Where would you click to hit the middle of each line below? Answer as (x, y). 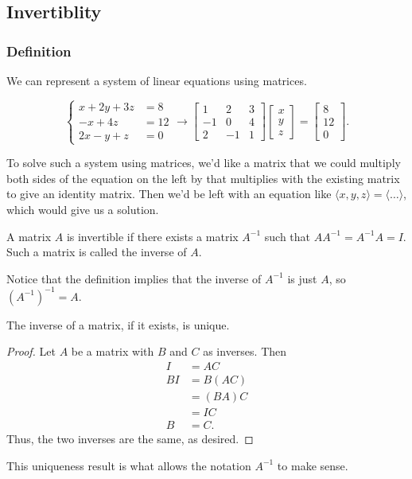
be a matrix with (113, 351)
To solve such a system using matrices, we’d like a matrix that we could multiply (204, 163)
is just (302, 278)
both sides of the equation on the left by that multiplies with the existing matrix (203, 178)
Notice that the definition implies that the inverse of (134, 278)
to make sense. (313, 465)
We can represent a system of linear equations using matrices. (157, 80)
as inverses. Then (245, 351)
